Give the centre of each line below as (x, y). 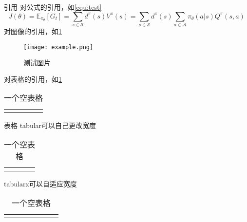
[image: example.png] (58, 47)
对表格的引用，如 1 (33, 79)
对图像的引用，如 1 (33, 31)
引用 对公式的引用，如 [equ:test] (53, 7)
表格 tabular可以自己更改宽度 (50, 125)
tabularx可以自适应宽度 (40, 183)
